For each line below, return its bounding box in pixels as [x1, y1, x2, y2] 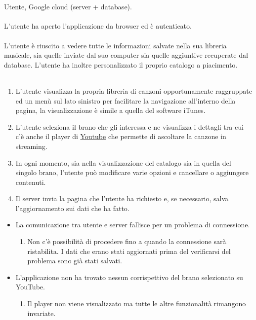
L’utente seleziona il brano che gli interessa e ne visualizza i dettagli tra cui [15, 121, 244, 132]
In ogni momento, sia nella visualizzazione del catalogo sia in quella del [15, 157, 231, 168]
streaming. [15, 141, 47, 151]
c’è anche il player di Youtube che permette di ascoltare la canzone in [15, 131, 226, 142]
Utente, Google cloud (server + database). [4, 1, 132, 12]
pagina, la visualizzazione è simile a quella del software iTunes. [15, 105, 206, 115]
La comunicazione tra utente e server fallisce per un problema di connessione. [15, 219, 250, 230]
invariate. [27, 308, 56, 318]
